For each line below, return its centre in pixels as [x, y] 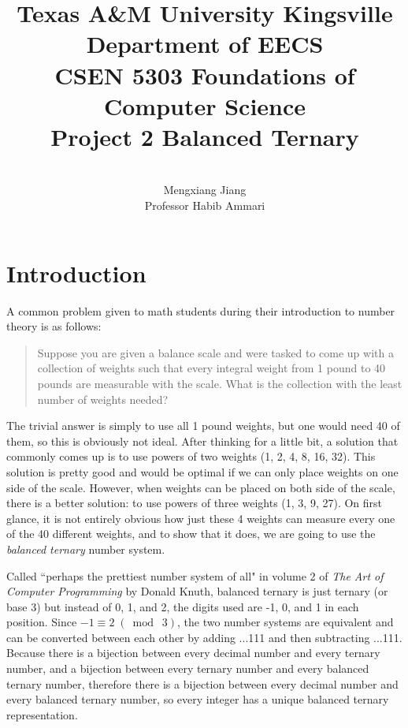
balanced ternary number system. [86, 549]
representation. [42, 714]
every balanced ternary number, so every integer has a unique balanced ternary [198, 699]
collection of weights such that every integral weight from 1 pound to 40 [211, 368]
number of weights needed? [103, 399]
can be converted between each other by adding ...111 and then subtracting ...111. [204, 637]
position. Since [42, 622]
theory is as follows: [54, 326]
